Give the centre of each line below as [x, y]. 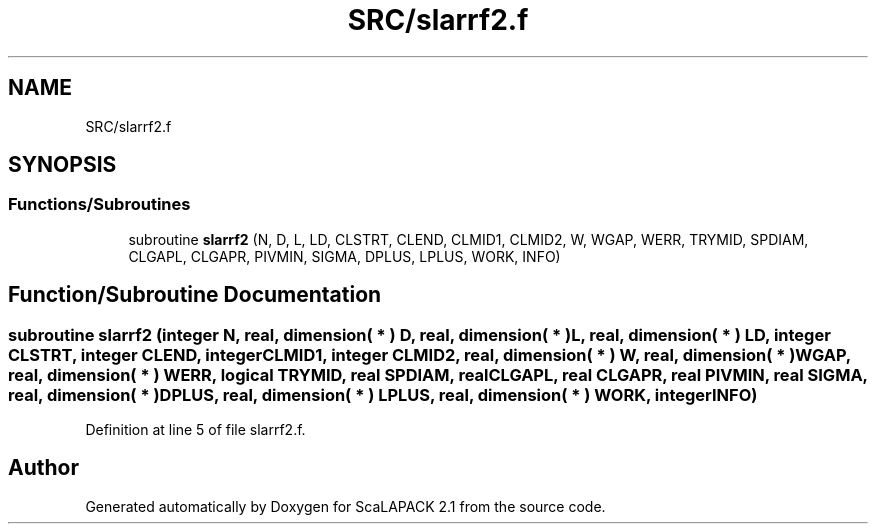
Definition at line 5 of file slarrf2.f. [195, 430]
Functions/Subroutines [99, 204]
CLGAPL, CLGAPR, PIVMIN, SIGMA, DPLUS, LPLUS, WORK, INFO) [344, 256]
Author [43, 468]
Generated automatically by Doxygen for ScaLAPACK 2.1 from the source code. [345, 506]
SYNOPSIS [62, 165]
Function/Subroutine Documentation [195, 295]
